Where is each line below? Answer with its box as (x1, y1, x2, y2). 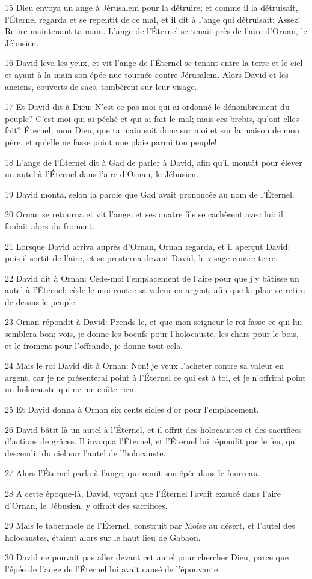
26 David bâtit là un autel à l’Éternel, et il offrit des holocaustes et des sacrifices (5, 423, 302, 435)
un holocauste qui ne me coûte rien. (5, 383, 136, 395)
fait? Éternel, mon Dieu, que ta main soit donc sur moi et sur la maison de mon (5, 124, 300, 136)
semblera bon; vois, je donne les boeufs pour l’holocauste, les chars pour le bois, (5, 327, 299, 340)
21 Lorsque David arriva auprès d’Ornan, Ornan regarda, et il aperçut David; (5, 240, 290, 252)
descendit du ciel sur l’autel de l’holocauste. (5, 446, 166, 459)
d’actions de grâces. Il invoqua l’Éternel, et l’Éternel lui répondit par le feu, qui (5, 435, 298, 447)
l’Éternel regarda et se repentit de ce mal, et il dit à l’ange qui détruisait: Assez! (5, 13, 301, 25)
